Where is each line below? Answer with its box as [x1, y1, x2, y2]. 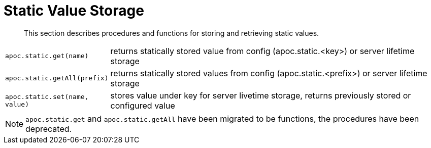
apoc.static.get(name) [5, 52, 89, 60]
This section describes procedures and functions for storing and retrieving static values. [24, 28, 319, 37]
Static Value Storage [4, 2, 144, 19]
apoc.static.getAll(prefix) [5, 74, 109, 82]
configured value [110, 100, 175, 111]
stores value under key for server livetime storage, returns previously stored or [110, 90, 411, 101]
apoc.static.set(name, [5, 92, 89, 101]
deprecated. [25, 123, 72, 134]
